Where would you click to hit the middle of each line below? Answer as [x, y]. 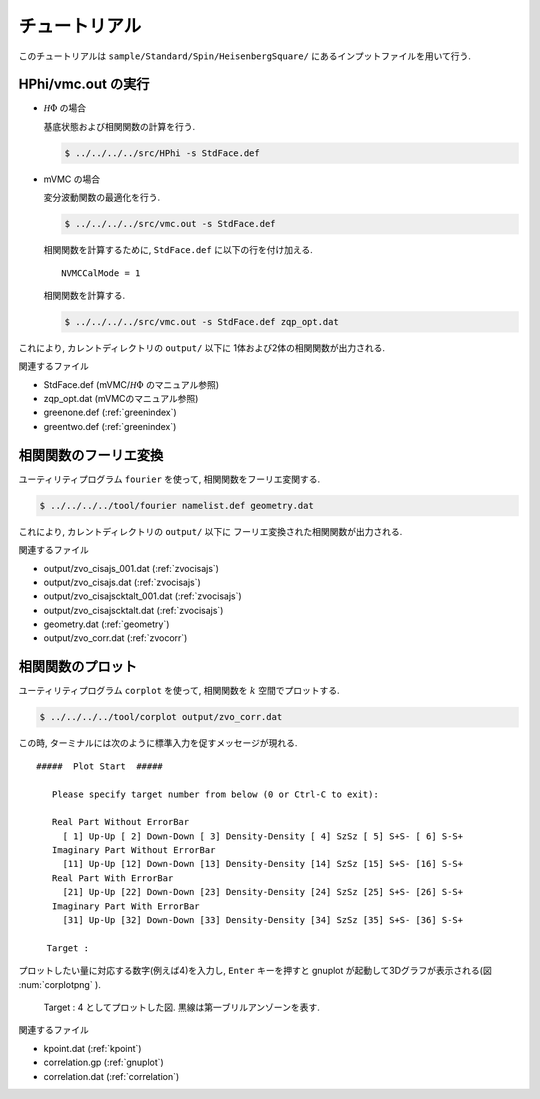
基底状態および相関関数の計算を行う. [119, 126]
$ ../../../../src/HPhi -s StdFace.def [162, 153]
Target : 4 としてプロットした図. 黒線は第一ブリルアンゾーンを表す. [181, 1007]
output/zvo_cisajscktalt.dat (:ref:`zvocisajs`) [133, 610]
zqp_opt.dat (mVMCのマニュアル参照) [121, 399]
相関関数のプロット [77, 666]
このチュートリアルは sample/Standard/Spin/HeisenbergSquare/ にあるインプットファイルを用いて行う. [245, 56]
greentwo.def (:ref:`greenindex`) [110, 426]
